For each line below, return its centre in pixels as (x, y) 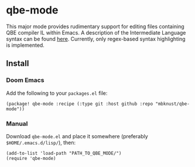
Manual (17, 124)
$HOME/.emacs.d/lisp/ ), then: (41, 142)
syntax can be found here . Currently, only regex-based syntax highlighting (96, 39)
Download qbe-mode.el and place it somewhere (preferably (77, 136)
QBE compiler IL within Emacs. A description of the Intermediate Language (96, 32)
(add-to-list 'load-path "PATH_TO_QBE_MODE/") (64, 153)
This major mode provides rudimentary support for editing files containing (95, 26)
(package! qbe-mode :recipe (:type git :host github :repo (80, 104)
